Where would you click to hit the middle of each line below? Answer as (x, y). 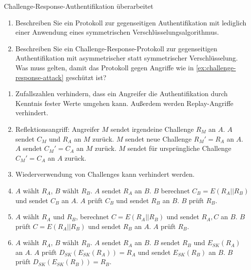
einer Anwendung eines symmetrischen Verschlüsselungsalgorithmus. (117, 32)
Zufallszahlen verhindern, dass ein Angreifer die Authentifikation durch (122, 93)
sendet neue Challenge (158, 138)
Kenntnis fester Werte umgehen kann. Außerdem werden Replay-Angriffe (124, 103)
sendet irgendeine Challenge (152, 129)
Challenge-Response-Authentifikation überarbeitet (79, 6)
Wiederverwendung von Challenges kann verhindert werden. (105, 174)
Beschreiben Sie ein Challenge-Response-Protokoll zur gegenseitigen (116, 48)
